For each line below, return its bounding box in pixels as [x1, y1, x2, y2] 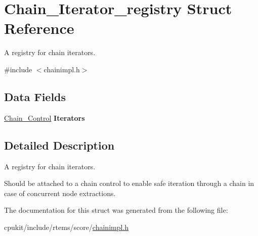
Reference [4, 18, 74, 38]
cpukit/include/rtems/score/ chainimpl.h [4, 221, 129, 232]
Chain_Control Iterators [4, 112, 85, 123]
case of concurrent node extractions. [4, 187, 116, 198]
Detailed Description [4, 137, 115, 153]
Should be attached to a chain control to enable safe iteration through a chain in [4, 178, 254, 188]
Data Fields [4, 88, 66, 104]
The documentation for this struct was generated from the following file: [4, 205, 228, 215]
